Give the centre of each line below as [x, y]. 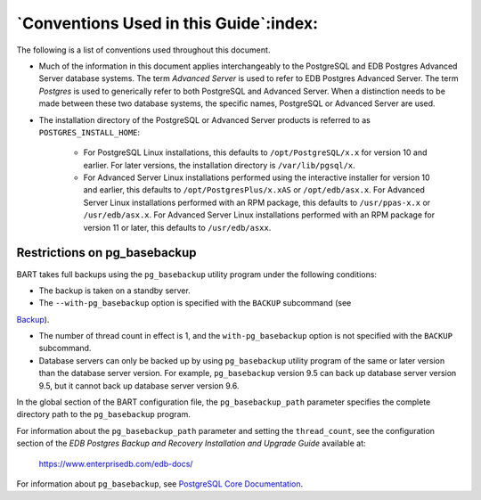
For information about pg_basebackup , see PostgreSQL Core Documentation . [160, 484]
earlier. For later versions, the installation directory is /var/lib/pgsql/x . [219, 165]
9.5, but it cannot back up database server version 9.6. [139, 385]
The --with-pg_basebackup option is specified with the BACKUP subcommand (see [195, 303]
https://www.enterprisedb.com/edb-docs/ [116, 463]
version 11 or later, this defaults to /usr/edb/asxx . [177, 227]
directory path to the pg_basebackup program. [103, 414]
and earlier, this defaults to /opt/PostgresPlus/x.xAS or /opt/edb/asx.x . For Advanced [254, 190]
